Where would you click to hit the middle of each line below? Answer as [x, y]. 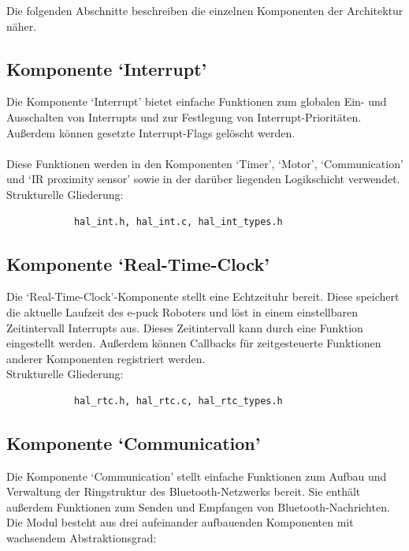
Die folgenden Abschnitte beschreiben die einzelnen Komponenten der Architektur [205, 10]
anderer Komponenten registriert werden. [106, 358]
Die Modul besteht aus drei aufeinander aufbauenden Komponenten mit [180, 522]
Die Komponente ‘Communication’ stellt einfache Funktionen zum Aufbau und [197, 476]
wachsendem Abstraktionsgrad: [82, 538]
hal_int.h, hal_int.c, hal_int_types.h [178, 221]
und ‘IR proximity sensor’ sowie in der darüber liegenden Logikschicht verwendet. [203, 179]
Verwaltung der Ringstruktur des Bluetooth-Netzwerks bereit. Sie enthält [184, 491]
